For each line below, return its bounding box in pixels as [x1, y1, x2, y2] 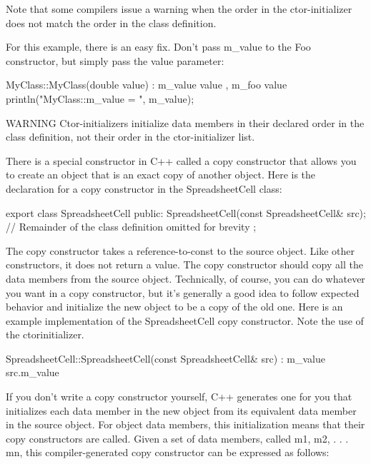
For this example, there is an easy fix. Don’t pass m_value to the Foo [6, 39, 311, 54]
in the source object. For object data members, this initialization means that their [6, 417, 365, 432]
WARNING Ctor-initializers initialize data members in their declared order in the [6, 115, 365, 130]
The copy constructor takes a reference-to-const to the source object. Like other [6, 243, 355, 258]
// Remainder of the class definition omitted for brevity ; [6, 219, 257, 234]
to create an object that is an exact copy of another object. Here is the [6, 167, 316, 182]
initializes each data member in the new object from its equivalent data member [6, 403, 357, 418]
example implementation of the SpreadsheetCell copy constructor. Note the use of [6, 313, 364, 328]
